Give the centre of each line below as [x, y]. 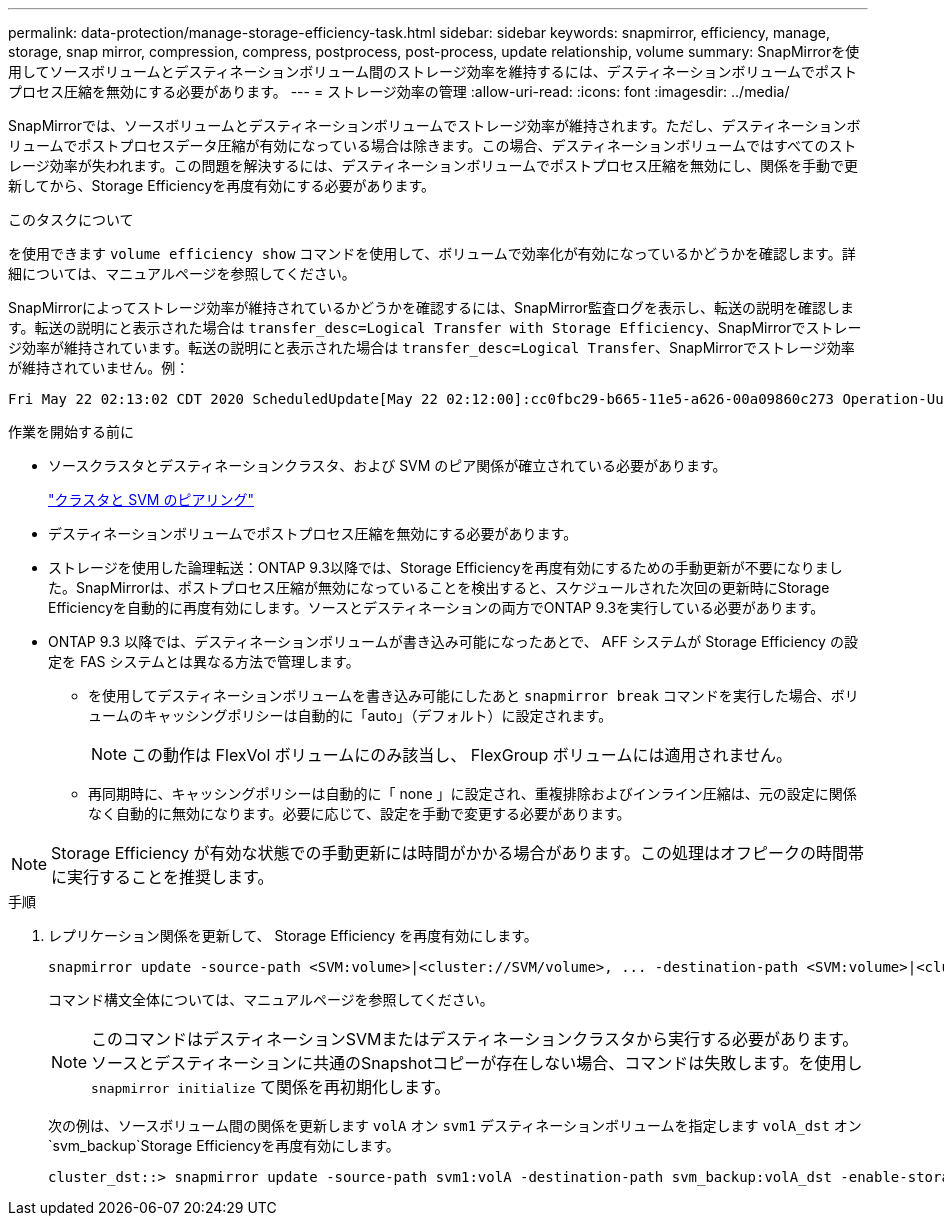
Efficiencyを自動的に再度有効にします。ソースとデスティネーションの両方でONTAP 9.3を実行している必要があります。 [436, 607]
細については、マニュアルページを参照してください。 [182, 273]
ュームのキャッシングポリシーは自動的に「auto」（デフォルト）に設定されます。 [350, 715]
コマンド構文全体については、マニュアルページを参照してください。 [271, 999]
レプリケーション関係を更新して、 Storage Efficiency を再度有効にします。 [293, 935]
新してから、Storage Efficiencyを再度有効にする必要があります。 [221, 185]
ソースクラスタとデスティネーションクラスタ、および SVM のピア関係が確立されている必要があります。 [387, 465]
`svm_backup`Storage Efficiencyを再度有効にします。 [224, 1145]
